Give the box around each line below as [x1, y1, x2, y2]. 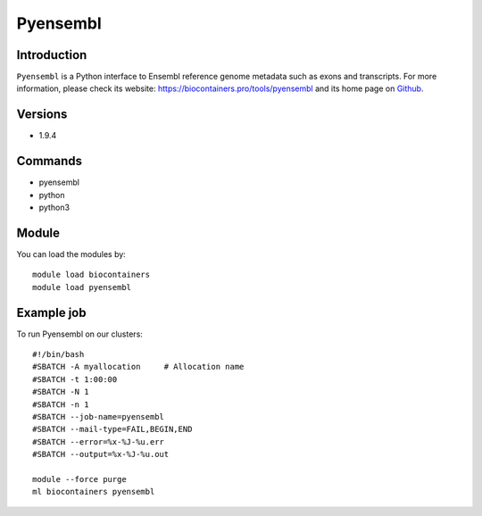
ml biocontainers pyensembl [32, 487, 155, 497]
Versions [16, 107, 68, 122]
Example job [16, 304, 87, 320]
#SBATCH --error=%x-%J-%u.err [32, 437, 165, 446]
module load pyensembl [32, 282, 132, 292]
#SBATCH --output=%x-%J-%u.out [32, 449, 170, 460]
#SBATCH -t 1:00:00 [32, 374, 118, 384]
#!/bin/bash [32, 349, 85, 360]
